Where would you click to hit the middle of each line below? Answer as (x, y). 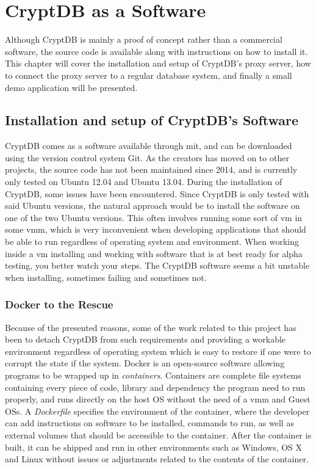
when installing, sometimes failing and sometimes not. (106, 277)
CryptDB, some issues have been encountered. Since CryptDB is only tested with (157, 193)
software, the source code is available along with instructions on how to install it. (156, 51)
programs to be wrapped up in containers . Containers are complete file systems (153, 375)
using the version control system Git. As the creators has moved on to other (147, 157)
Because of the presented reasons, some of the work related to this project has (151, 327)
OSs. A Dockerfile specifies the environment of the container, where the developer (157, 411)
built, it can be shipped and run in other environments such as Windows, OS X (154, 447)
